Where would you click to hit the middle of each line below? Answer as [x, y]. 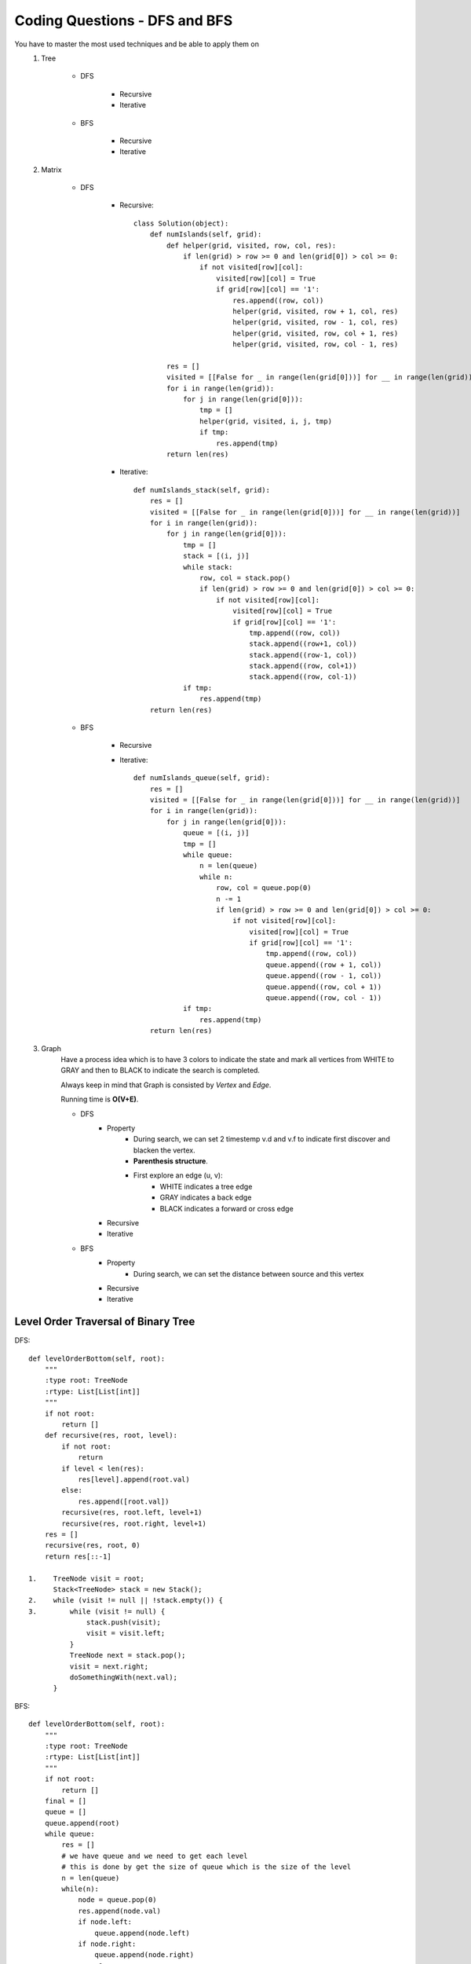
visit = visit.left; [126, 1633]
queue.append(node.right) [144, 1955]
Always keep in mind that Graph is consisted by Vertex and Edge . [166, 1085]
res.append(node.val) [119, 1911]
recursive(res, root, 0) [92, 1545]
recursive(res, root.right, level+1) [134, 1523]
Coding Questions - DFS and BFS [124, 20]
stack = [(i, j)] [217, 556]
